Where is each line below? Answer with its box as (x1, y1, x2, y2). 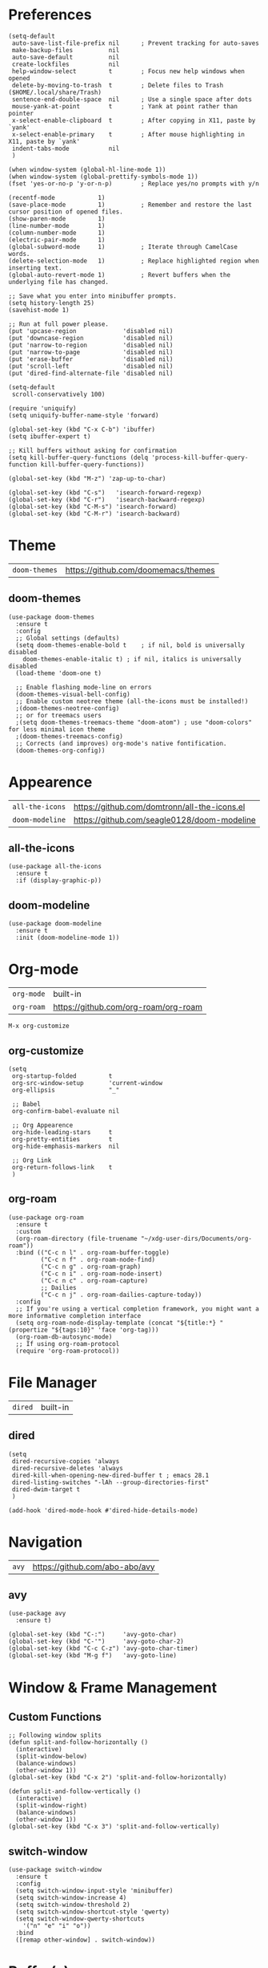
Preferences (8, 6, 92, 24)
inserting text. (8, 263, 62, 272)
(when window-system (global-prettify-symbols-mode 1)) (8, 173, 198, 181)
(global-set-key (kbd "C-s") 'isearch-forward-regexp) (8, 488, 202, 497)
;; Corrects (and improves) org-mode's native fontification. (15, 739, 227, 747)
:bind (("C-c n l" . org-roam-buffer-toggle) (15, 1248, 170, 1257)
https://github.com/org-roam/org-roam (53, 1002, 202, 1013)
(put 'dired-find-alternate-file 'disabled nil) (8, 369, 174, 377)
